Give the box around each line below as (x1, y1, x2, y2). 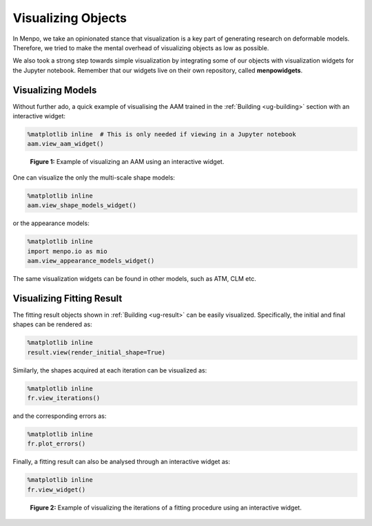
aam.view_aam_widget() (27, 140, 104, 148)
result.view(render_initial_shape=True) (27, 348, 165, 356)
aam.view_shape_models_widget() (27, 202, 137, 209)
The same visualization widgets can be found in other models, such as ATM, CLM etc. (12, 274, 256, 282)
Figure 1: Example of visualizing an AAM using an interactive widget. (30, 158, 225, 166)
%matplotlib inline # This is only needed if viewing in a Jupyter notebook (27, 131, 296, 138)
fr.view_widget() (27, 485, 86, 494)
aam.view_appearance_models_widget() (27, 257, 155, 264)
